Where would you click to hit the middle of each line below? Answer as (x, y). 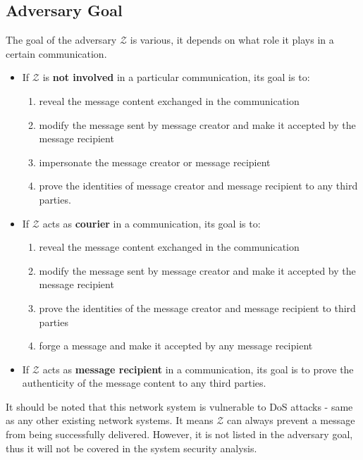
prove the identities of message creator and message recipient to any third (198, 186)
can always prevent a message (291, 420)
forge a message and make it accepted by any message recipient (176, 346)
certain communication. (56, 53)
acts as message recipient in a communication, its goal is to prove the (198, 369)
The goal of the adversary (61, 40)
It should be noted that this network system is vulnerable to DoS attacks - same (179, 406)
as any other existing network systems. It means (110, 420)
